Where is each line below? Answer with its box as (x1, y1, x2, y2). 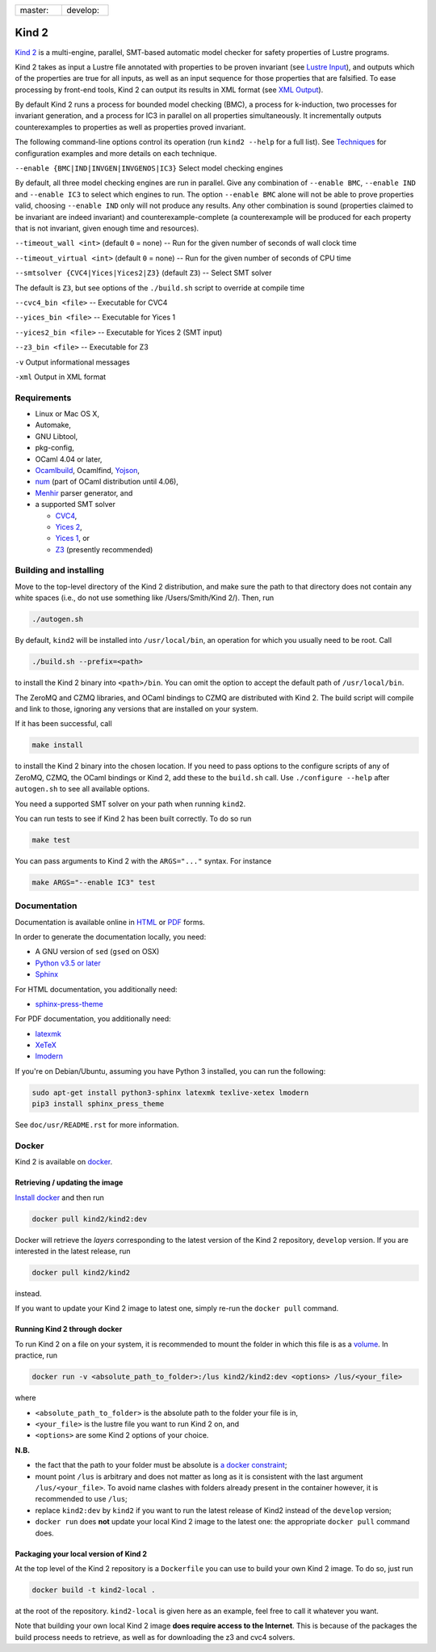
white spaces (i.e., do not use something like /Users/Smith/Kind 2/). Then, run (15, 593, 275, 602)
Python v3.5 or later (35, 958, 101, 968)
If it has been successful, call (15, 719, 112, 729)
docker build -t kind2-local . (31, 1585, 157, 1595)
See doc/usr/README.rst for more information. (15, 1120, 179, 1130)
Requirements (15, 392, 72, 403)
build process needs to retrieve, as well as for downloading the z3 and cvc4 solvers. (15, 1632, 296, 1641)
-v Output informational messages (15, 357, 131, 367)
